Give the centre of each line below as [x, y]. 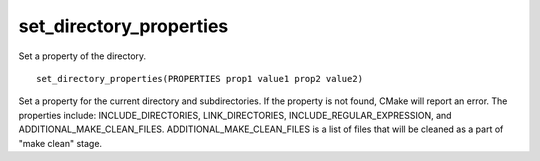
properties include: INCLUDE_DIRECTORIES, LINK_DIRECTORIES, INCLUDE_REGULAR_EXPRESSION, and [235, 115]
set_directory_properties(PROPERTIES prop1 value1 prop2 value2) [200, 78]
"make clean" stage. [60, 143]
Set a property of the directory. [82, 56]
